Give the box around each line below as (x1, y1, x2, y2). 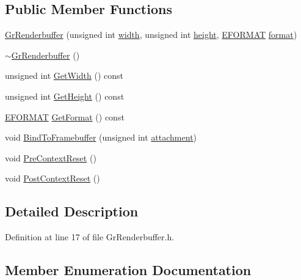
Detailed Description (5, 202, 139, 221)
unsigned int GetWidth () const (5, 69, 123, 82)
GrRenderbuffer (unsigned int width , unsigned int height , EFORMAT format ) (5, 28, 297, 41)
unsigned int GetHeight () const (5, 89, 125, 102)
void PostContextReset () (5, 172, 100, 185)
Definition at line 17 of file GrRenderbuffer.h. (5, 230, 175, 243)
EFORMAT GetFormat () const (5, 110, 125, 123)
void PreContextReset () (5, 151, 96, 164)
